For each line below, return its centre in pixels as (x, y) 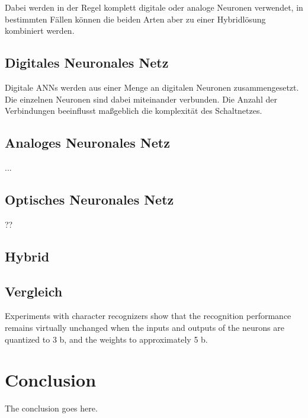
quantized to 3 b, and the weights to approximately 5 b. (106, 339)
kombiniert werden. (40, 31)
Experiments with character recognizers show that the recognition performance (148, 316)
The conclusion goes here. (51, 408)
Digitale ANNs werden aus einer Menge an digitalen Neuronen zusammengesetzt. (152, 87)
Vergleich (34, 291)
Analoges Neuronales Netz (87, 143)
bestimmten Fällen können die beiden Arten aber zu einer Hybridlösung (135, 19)
